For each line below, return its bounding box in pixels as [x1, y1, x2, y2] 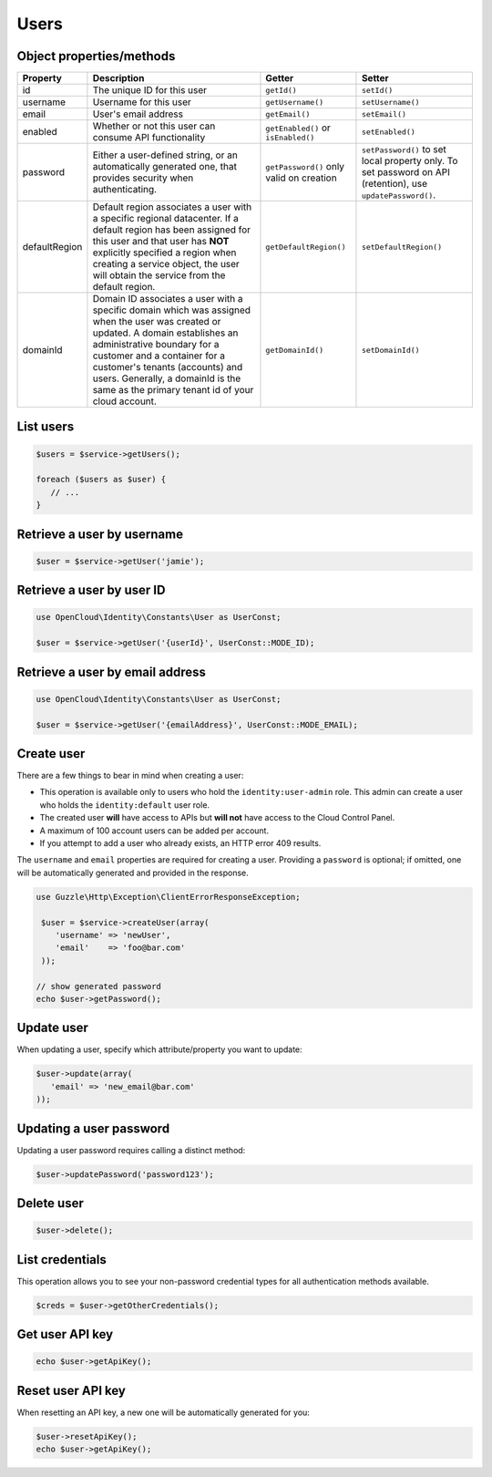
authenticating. [92, 183, 158, 196]
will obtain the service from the [92, 269, 226, 282]
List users [16, 419, 75, 435]
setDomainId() [361, 345, 420, 355]
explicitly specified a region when [92, 246, 237, 259]
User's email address [92, 108, 184, 120]
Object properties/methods [16, 48, 176, 64]
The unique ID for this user [92, 84, 208, 97]
